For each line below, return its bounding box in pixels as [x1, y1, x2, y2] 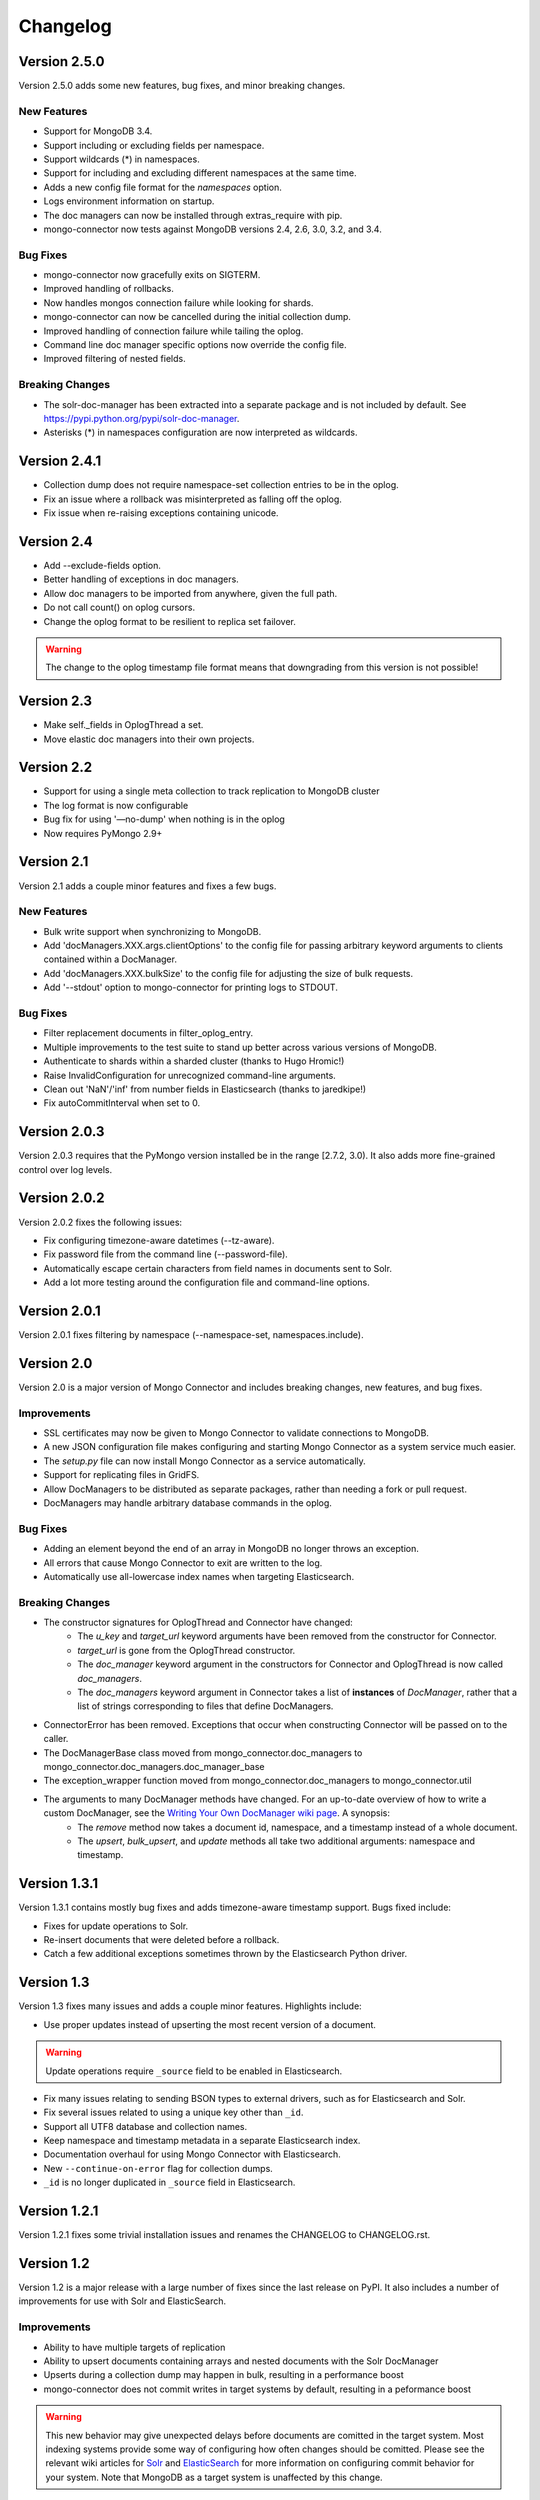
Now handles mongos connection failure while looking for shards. [43, 296, 314, 309]
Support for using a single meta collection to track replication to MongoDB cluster [43, 785, 380, 797]
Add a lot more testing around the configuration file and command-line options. [43, 1276, 370, 1289]
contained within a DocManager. [43, 953, 177, 965]
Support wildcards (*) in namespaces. [43, 153, 200, 165]
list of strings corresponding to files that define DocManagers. [77, 1700, 334, 1712]
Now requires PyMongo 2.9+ [43, 827, 163, 839]
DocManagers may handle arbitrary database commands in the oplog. [43, 1497, 332, 1509]
